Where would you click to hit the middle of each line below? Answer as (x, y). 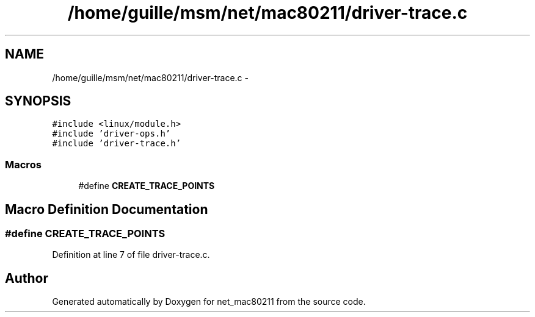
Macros (23, 164)
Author (27, 278)
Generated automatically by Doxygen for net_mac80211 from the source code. (209, 302)
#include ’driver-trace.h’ (117, 144)
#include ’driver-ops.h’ (111, 134)
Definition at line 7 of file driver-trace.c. (131, 255)
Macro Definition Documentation (107, 209)
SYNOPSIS (38, 101)
